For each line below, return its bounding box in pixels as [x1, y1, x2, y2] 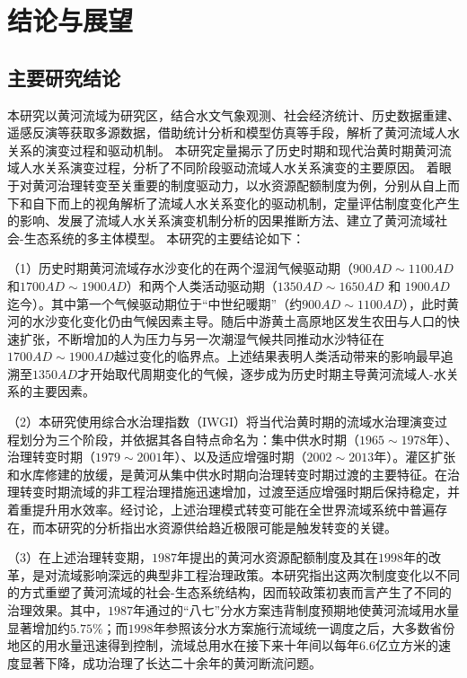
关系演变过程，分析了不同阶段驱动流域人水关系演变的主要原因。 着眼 [44, 158, 452, 177]
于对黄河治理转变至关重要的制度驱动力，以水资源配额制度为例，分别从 [7, 175, 422, 194]
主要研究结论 [7, 63, 120, 91]
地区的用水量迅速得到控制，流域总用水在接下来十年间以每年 [7, 636, 359, 655]
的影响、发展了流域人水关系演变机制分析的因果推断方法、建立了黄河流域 [7, 211, 435, 230]
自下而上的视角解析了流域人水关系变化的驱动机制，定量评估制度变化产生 [31, 193, 460, 212]
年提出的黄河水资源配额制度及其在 [177, 548, 378, 567]
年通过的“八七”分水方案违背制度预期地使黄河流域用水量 [133, 601, 460, 620]
